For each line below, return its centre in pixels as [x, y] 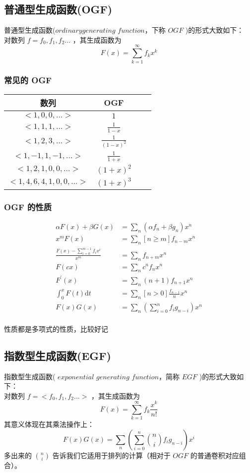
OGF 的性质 [28, 207]
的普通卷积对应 [215, 455]
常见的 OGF [28, 80]
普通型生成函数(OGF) [58, 9]
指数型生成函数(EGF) [58, 355]
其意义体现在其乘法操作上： [49, 424]
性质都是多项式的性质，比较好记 [56, 328]
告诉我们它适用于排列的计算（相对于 [111, 455]
